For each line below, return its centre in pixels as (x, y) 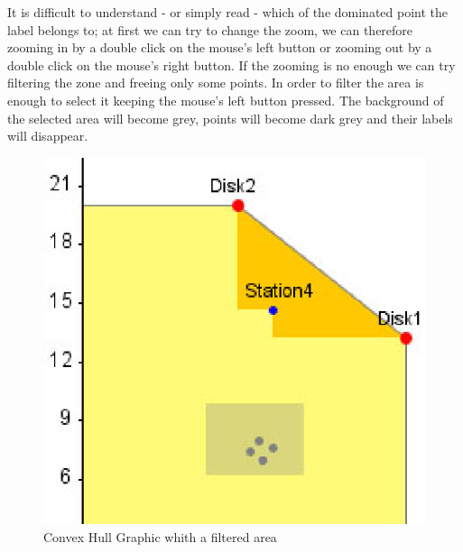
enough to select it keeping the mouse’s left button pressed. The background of (226, 100)
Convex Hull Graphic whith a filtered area (160, 536)
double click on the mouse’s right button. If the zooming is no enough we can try (231, 64)
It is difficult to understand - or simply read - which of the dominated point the (228, 12)
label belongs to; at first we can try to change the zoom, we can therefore (210, 29)
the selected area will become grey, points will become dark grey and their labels (230, 118)
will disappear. (48, 136)
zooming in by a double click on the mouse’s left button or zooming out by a (220, 47)
